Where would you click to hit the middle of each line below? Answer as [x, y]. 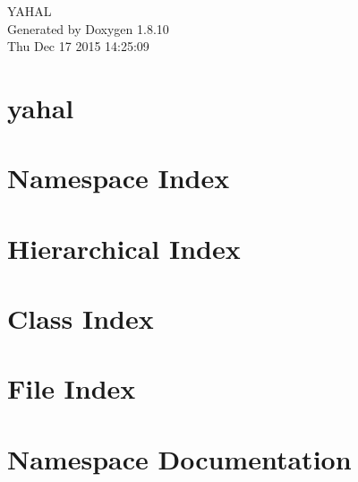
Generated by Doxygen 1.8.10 [88, 28]
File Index [72, 388]
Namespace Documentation [179, 458]
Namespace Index [119, 178]
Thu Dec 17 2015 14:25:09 [78, 46]
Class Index [81, 318]
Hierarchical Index [124, 248]
